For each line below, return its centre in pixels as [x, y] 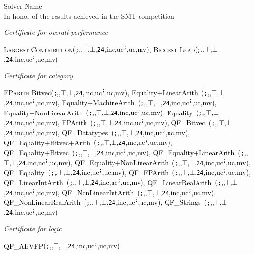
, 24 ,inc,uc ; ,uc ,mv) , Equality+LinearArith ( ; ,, [142, 92]
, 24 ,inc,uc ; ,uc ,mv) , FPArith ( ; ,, [52, 122]
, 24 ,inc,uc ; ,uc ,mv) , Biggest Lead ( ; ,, [150, 49]
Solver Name [23, 6]
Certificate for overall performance [56, 32]
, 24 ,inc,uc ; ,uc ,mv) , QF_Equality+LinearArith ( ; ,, [171, 152]
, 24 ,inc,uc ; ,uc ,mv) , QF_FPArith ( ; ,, [126, 172]
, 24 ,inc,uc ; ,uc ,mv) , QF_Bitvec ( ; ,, [166, 122]
